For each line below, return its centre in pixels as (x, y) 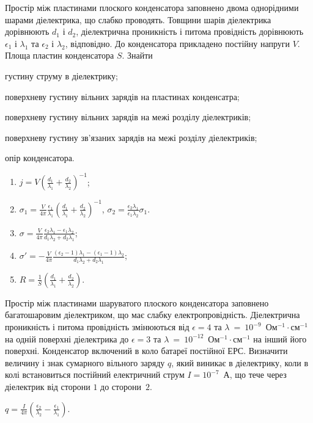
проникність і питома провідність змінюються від (97, 327)
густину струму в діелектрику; (61, 75)
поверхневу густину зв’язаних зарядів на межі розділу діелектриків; (131, 137)
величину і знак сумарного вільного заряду (85, 362)
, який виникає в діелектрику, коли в (240, 362)
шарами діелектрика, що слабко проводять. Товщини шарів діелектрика (138, 19)
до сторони (121, 386)
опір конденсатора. (40, 158)
